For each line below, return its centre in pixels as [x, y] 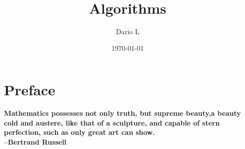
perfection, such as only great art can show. [80, 132]
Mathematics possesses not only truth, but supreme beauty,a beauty [122, 113]
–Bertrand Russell [35, 142]
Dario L [128, 32]
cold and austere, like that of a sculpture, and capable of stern [112, 122]
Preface [30, 90]
